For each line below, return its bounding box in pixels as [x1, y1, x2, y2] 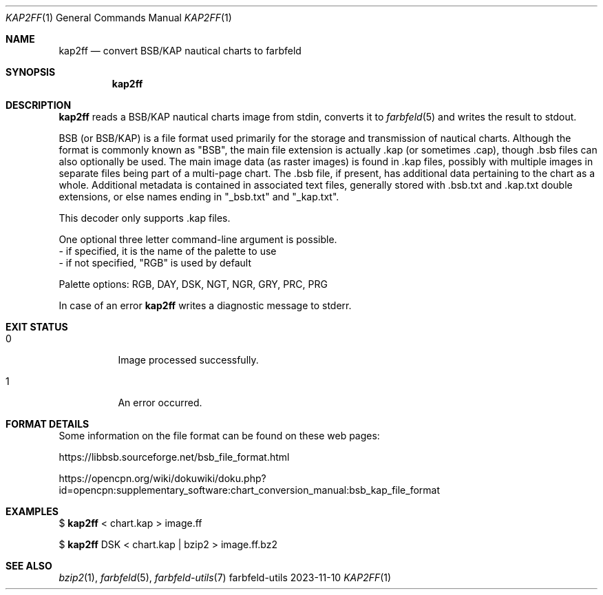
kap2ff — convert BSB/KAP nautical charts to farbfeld [59, 45, 301, 56]
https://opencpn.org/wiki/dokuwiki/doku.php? [59, 472, 266, 484]
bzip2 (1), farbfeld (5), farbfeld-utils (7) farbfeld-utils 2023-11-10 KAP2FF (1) [59, 572, 392, 583]
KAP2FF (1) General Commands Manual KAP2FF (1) [6, 12, 232, 23]
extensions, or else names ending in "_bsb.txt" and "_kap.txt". [59, 191, 339, 202]
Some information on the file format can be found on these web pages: [59, 430, 380, 441]
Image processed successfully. [118, 354, 259, 366]
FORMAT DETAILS [6, 418, 89, 430]
